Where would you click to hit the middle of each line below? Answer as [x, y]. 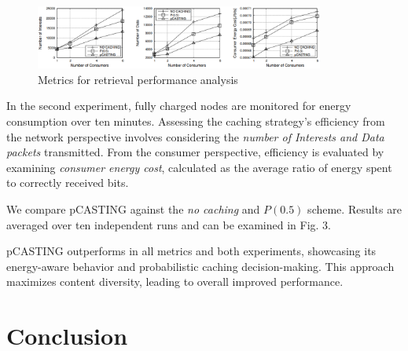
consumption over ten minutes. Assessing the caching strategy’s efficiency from [196, 121]
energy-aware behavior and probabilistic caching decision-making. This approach [200, 266]
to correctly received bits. [68, 183]
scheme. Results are [355, 208]
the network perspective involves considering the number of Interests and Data [195, 136]
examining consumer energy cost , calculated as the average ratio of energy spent [199, 167]
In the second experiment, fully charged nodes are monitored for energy [179, 106]
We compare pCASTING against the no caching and [133, 208]
